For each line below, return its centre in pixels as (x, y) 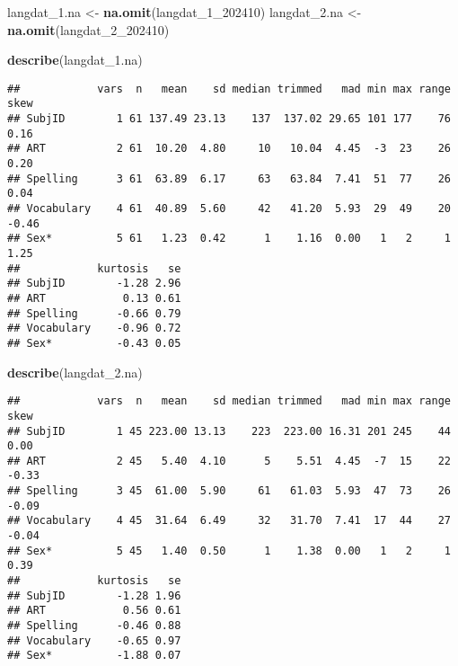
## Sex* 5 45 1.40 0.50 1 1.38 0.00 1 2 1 (229, 551)
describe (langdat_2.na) (75, 372)
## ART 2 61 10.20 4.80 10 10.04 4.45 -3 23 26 (229, 149)
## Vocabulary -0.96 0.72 (94, 329)
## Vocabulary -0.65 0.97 (94, 640)
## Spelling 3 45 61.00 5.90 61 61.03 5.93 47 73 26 (229, 491)
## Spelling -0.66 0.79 (94, 313)
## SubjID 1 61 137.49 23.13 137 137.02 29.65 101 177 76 (229, 119)
